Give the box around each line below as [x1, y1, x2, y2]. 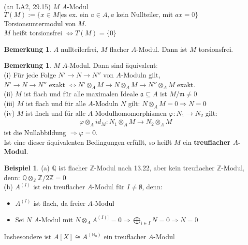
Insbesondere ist [4, 231, 52, 242]
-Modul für [92, 182, 125, 192]
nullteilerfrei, [60, 44, 99, 54]
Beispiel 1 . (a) [4, 162, 50, 172]
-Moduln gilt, [121, 69, 160, 79]
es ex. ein [61, 11, 88, 18]
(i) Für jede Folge [4, 69, 56, 79]
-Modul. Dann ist [136, 44, 188, 54]
